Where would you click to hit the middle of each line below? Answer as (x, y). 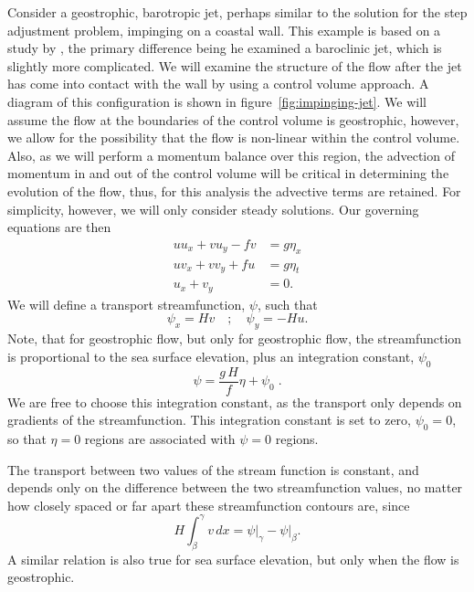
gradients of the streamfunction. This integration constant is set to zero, (209, 420)
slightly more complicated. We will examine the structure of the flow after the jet (235, 65)
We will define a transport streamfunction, (126, 304)
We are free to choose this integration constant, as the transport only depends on (235, 402)
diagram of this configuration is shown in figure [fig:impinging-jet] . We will (217, 101)
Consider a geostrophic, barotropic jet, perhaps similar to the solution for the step (237, 12)
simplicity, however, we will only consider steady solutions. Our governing (213, 209)
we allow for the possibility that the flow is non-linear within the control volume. (234, 137)
